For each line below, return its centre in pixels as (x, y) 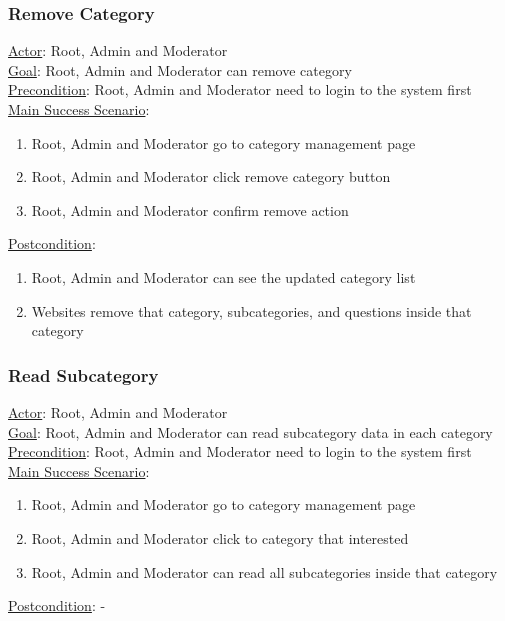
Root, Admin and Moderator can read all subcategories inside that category (264, 571)
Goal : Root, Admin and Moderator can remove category (180, 69)
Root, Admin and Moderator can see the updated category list (223, 276)
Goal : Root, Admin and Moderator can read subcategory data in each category (250, 431)
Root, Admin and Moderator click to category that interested (220, 537)
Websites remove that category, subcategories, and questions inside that (251, 310)
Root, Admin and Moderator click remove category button (211, 176)
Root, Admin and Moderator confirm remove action (190, 209)
